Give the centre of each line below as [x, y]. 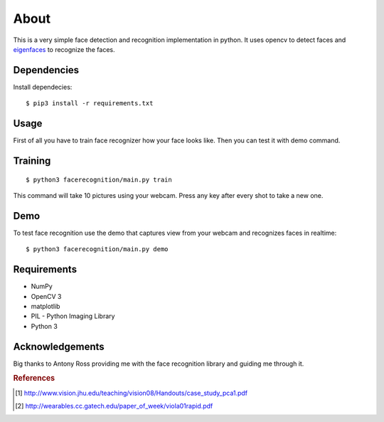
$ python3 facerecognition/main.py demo [97, 249]
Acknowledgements [59, 346]
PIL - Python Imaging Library [73, 316]
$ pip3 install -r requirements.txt [90, 104]
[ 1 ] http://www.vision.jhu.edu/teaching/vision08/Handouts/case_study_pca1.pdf [132, 393]
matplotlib [46, 306]
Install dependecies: [43, 87]
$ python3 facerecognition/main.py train [99, 179]
